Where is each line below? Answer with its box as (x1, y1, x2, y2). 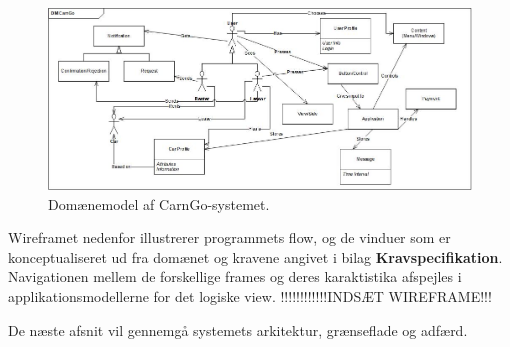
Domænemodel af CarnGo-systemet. (48, 193, 270, 214)
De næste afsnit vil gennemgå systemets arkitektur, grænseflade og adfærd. (8, 319, 468, 340)
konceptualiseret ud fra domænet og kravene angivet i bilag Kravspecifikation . (8, 246, 503, 267)
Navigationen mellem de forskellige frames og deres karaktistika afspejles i (8, 266, 462, 287)
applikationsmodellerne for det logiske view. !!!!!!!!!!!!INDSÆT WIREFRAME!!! (8, 285, 492, 306)
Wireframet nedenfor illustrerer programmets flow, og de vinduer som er (8, 227, 451, 248)
